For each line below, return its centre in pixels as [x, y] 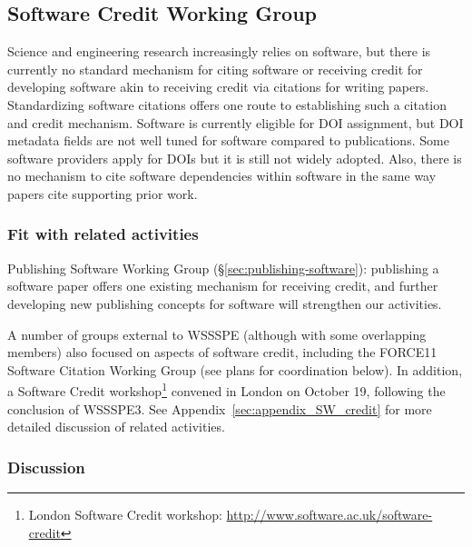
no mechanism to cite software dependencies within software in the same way [222, 176]
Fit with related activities [103, 234]
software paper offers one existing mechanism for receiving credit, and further [223, 286]
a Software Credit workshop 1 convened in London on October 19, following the [226, 389]
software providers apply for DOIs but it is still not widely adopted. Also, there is [235, 158]
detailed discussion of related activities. [116, 427]
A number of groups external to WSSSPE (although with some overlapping [217, 334]
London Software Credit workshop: [125, 514]
